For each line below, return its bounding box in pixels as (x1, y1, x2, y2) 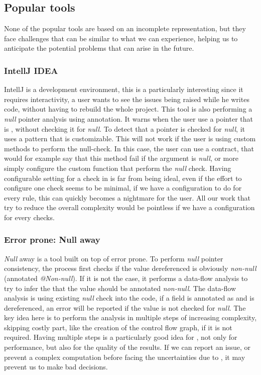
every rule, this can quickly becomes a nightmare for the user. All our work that (4, 192, 250, 203)
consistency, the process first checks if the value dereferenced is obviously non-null (4, 263, 256, 273)
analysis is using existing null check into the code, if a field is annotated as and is (4, 293, 254, 303)
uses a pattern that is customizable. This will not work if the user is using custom (4, 133, 256, 144)
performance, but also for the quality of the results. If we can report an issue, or (4, 342, 251, 352)
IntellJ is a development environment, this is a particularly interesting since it (4, 84, 243, 95)
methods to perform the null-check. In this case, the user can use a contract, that (4, 143, 254, 153)
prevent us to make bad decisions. (4, 361, 108, 372)
